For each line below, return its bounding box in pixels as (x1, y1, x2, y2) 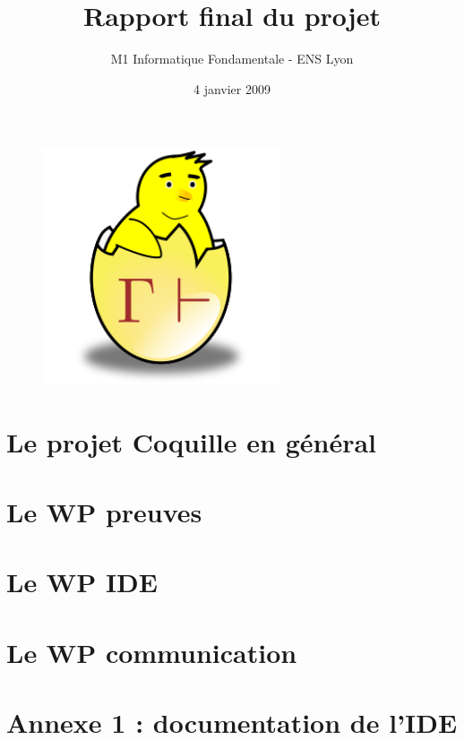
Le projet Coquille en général (6, 423, 377, 460)
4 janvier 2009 (193, 79, 271, 98)
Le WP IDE (6, 564, 158, 600)
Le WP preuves (6, 494, 202, 530)
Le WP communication (6, 633, 297, 670)
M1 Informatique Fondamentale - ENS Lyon (110, 49, 354, 68)
